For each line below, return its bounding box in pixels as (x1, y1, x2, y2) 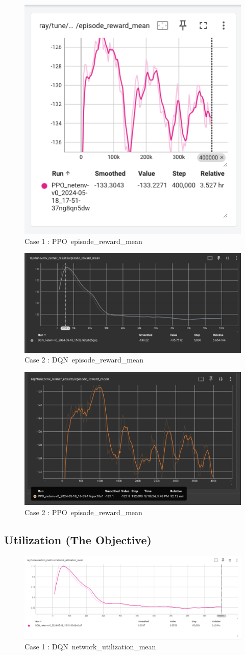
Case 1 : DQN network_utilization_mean (24, 641, 156, 652)
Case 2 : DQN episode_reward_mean (24, 354, 143, 365)
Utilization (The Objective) (4, 531, 152, 547)
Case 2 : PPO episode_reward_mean (24, 506, 142, 517)
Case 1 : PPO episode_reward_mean (24, 235, 142, 246)
